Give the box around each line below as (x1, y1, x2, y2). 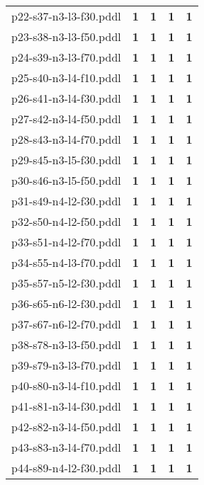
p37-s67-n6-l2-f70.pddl (11, 316, 121, 332)
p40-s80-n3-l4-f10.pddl (11, 377, 121, 394)
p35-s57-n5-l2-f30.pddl (11, 275, 121, 291)
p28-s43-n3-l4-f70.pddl (11, 131, 121, 147)
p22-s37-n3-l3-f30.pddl (11, 8, 121, 24)
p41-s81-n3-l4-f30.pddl (11, 398, 121, 414)
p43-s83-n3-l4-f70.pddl (11, 439, 121, 455)
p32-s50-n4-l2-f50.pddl (11, 213, 121, 229)
